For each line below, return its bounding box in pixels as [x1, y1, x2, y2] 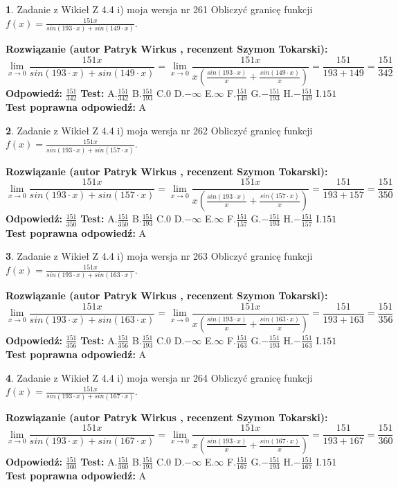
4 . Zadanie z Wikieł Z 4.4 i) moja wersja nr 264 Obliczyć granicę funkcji [6, 370, 313, 384]
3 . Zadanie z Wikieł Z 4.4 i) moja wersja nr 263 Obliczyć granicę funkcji [6, 249, 313, 263]
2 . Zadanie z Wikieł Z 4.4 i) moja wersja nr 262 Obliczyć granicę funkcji [6, 123, 313, 137]
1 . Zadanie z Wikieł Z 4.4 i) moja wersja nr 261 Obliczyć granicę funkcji [6, 2, 313, 16]
